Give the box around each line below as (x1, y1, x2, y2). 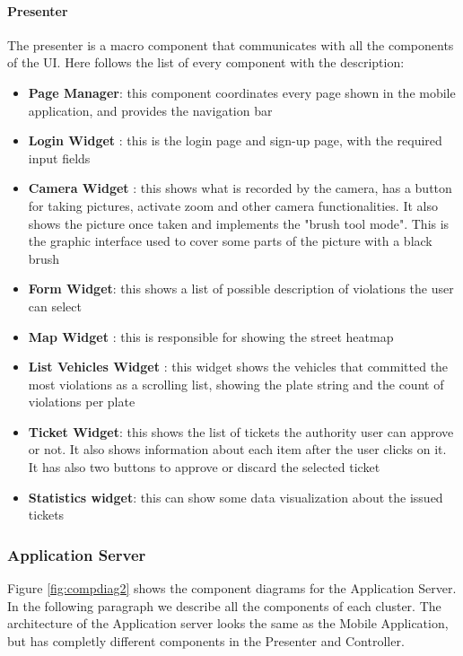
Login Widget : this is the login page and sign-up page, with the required (28, 131, 442, 150)
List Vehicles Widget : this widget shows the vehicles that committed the (28, 357, 449, 376)
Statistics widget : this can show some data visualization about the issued (28, 487, 443, 506)
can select (28, 296, 82, 315)
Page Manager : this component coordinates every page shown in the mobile (28, 83, 456, 101)
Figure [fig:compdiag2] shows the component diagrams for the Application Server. (7, 579, 457, 598)
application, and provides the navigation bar (28, 101, 273, 119)
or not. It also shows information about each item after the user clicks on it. (28, 440, 447, 459)
